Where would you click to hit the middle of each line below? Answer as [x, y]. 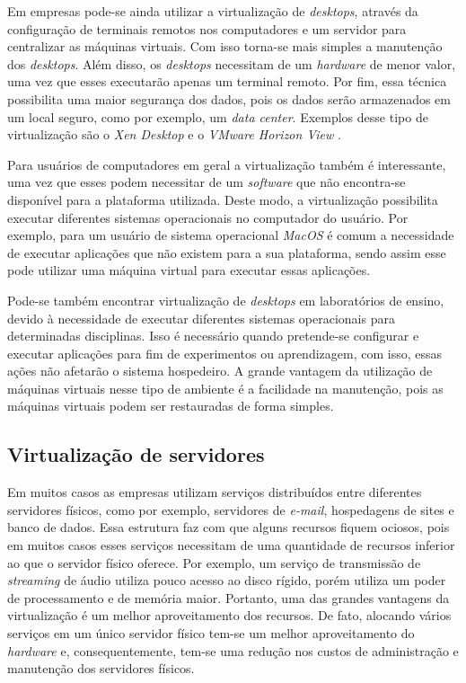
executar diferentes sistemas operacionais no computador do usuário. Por [208, 217]
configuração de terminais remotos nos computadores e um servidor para [207, 28]
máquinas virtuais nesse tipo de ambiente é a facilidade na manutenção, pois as [225, 388]
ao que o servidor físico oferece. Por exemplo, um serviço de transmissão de [214, 562]
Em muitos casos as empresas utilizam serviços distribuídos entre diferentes [215, 492]
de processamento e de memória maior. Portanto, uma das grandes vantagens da [229, 597]
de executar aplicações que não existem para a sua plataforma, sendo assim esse [227, 252]
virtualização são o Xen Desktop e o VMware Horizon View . [174, 134]
